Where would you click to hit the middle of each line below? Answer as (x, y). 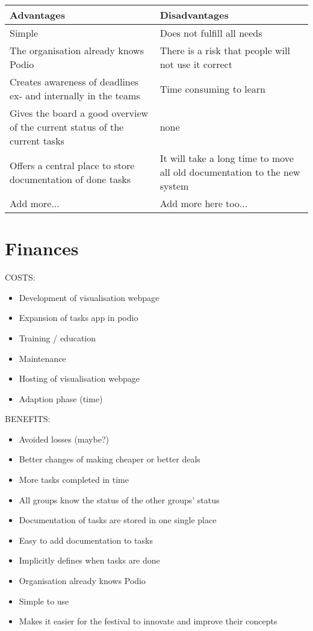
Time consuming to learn (212, 89)
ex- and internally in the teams (75, 95)
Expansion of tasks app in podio (79, 318)
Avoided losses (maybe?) (64, 439)
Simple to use (44, 601)
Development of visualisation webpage (89, 297)
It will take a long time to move (227, 158)
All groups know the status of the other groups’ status (119, 499)
